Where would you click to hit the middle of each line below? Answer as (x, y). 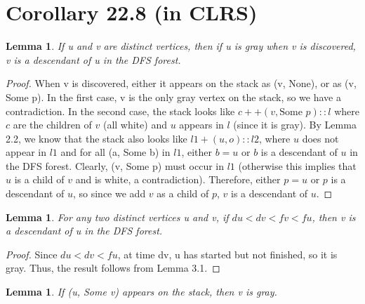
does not (320, 138)
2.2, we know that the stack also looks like (97, 138)
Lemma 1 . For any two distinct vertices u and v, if (117, 217)
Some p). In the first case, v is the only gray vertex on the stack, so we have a (173, 97)
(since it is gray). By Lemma (295, 125)
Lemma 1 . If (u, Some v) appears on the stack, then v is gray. (141, 292)
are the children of (52, 125)
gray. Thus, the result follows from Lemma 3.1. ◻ (113, 268)
